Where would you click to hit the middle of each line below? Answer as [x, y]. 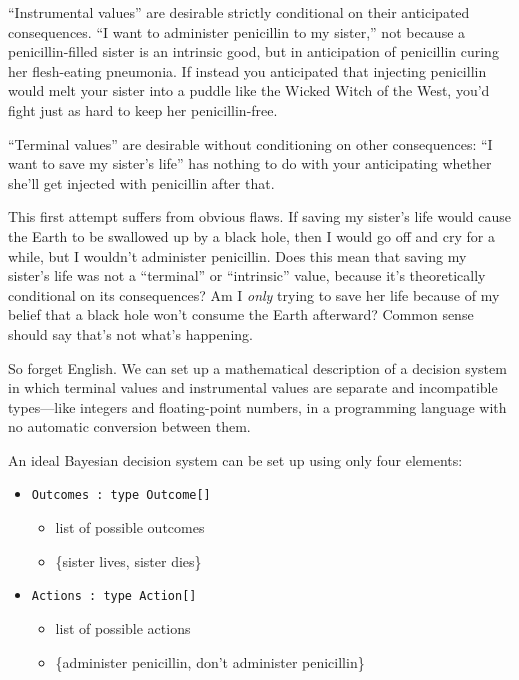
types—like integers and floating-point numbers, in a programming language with [257, 406]
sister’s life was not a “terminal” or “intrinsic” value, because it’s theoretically [247, 275]
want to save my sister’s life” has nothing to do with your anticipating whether [250, 163]
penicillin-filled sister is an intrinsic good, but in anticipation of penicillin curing [253, 51]
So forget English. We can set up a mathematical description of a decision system [257, 367]
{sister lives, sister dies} [128, 560]
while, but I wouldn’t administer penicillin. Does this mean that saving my [237, 255]
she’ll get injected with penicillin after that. [141, 182]
